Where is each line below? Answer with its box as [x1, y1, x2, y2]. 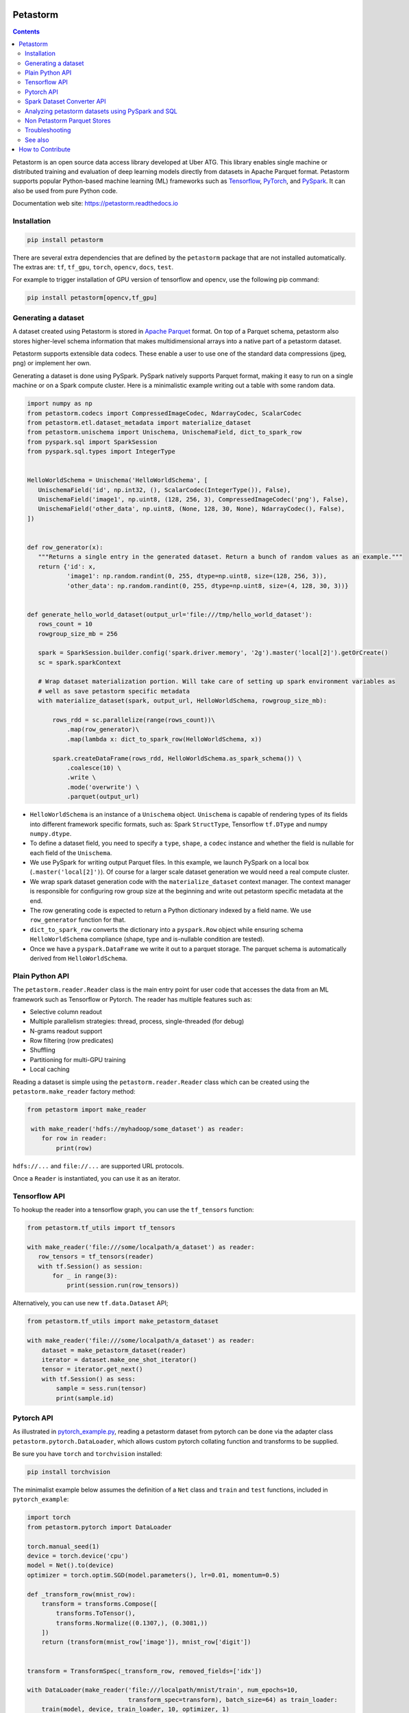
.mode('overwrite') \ [66, 783, 140, 791]
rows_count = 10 [38, 620, 92, 628]
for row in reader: [41, 1135, 108, 1142]
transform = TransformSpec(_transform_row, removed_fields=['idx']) [27, 1667, 262, 1675]
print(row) [55, 1144, 92, 1152]
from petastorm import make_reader [27, 1106, 147, 1113]
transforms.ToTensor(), [55, 1610, 136, 1617]
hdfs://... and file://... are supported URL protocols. [12, 1161, 184, 1170]
